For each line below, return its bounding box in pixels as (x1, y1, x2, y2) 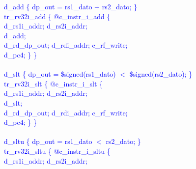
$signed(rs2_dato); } (129, 69, 193, 79)
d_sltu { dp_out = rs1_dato (4, 136, 92, 146)
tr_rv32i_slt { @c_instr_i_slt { (4, 78, 103, 88)
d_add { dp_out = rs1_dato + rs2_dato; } (4, 1, 137, 11)
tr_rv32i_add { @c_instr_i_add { (4, 11, 111, 21)
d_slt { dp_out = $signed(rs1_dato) (4, 69, 116, 79)
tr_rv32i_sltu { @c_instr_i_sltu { (4, 145, 111, 156)
